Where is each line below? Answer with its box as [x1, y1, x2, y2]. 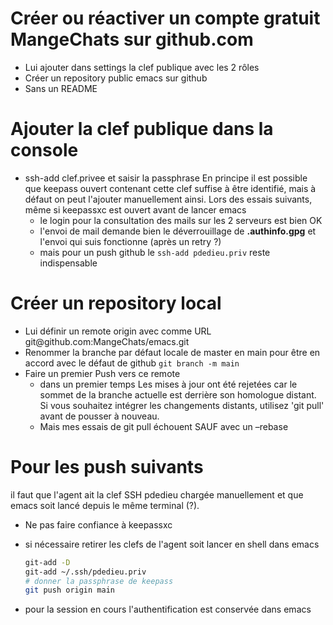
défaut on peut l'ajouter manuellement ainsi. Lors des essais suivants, [24, 193, 313, 205]
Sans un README [24, 82, 98, 94]
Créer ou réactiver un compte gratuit [10, 7, 321, 30]
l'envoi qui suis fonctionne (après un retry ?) [39, 235, 222, 247]
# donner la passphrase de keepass [24, 576, 174, 586]
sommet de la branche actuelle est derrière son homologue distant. [39, 388, 317, 401]
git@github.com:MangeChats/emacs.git [24, 335, 190, 347]
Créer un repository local [10, 292, 222, 315]
